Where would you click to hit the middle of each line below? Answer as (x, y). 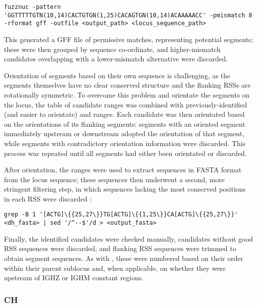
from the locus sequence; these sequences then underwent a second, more (114, 179)
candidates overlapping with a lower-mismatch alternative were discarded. (116, 59)
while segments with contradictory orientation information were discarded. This (125, 143)
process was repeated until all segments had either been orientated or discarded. (126, 153)
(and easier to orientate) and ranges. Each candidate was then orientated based (124, 114)
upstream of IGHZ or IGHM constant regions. (74, 278)
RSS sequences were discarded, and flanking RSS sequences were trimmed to (120, 248)
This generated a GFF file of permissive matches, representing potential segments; (129, 39)
